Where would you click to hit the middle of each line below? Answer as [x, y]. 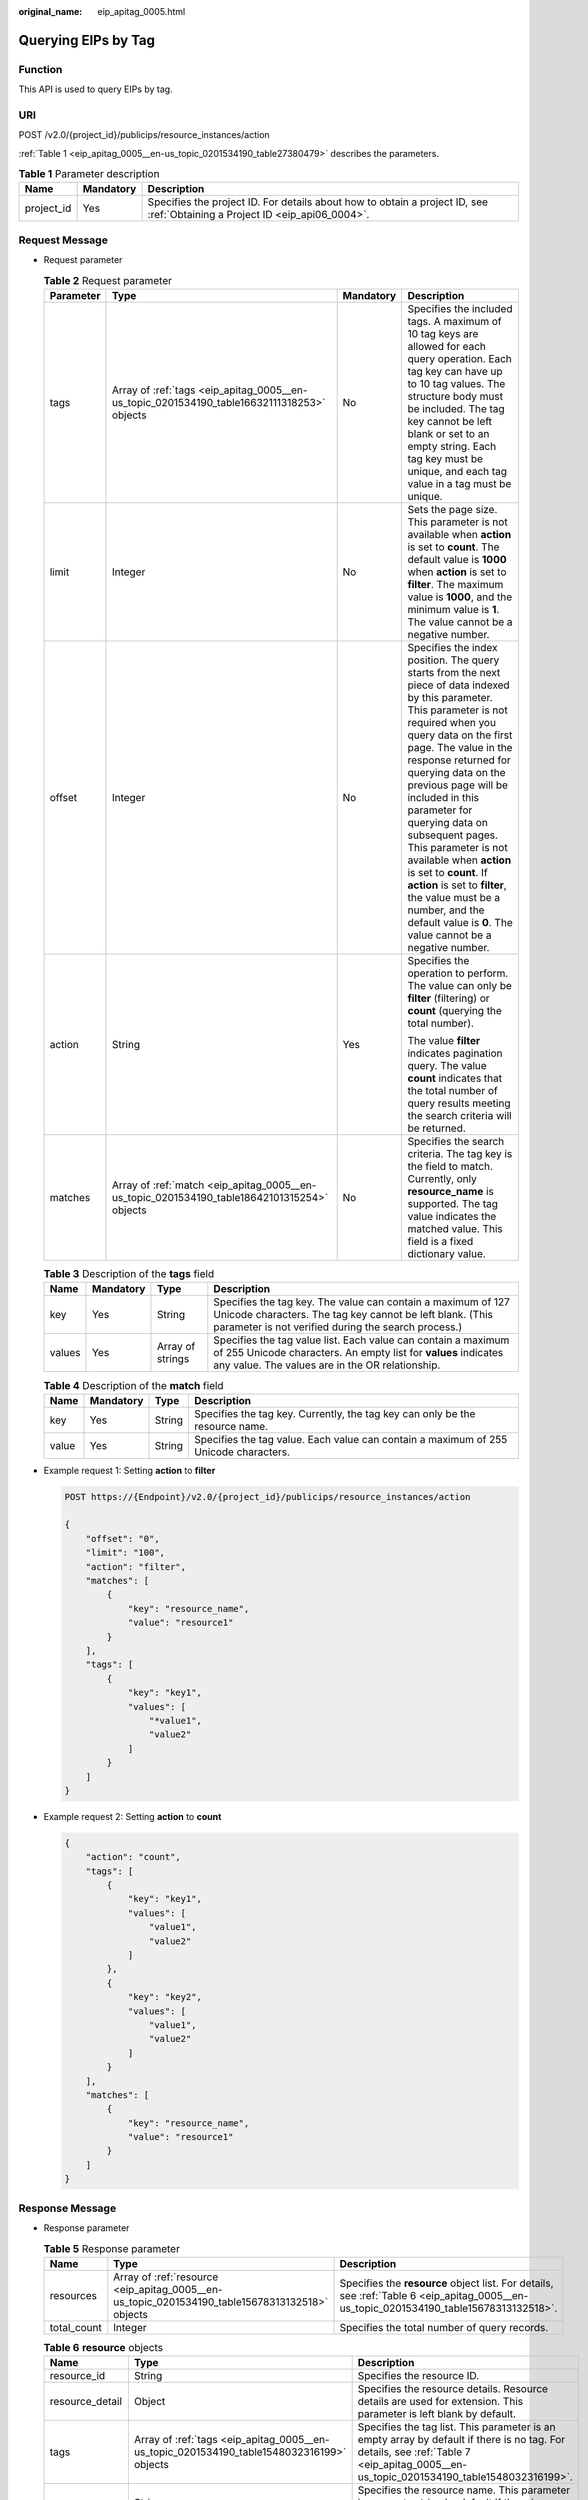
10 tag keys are [443, 333]
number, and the [446, 910]
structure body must [455, 396]
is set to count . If [448, 872]
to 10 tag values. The [456, 383]
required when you [452, 722]
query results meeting [459, 1103]
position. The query [453, 660]
